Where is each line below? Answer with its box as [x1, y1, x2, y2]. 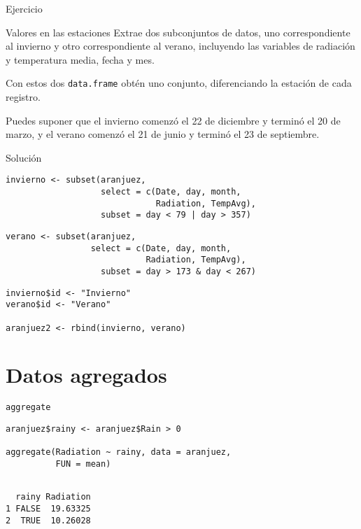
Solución [6, 150, 42, 164]
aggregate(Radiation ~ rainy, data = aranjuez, [6, 447, 232, 458]
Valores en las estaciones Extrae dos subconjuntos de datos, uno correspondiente [6, 24, 351, 39]
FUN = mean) [55, 459, 111, 470]
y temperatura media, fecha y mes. [6, 52, 155, 66]
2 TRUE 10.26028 [6, 515, 91, 526]
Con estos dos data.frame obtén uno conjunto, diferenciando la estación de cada [6, 76, 352, 90]
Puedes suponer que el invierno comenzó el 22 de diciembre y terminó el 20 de [6, 113, 341, 127]
